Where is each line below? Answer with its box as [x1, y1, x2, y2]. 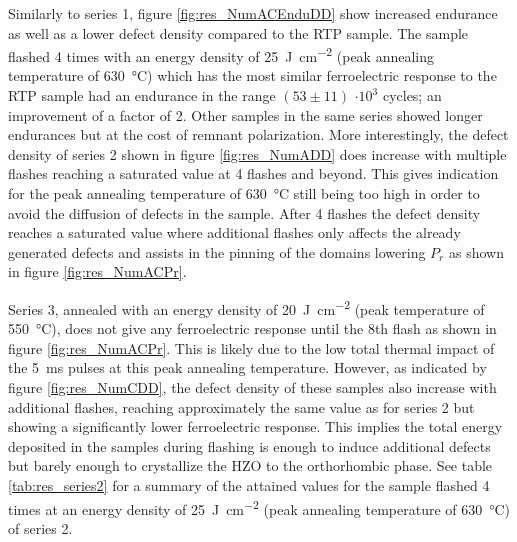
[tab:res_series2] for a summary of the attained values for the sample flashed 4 [8, 474, 490, 495]
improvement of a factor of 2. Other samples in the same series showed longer [8, 104, 483, 125]
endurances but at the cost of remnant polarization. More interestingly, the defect [8, 124, 509, 145]
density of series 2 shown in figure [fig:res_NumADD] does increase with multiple [8, 143, 507, 164]
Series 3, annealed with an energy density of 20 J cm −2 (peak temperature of [8, 295, 485, 319]
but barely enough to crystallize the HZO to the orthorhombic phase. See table [8, 455, 493, 476]
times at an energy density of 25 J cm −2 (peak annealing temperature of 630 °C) [8, 495, 511, 519]
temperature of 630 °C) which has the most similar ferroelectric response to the [8, 65, 497, 86]
